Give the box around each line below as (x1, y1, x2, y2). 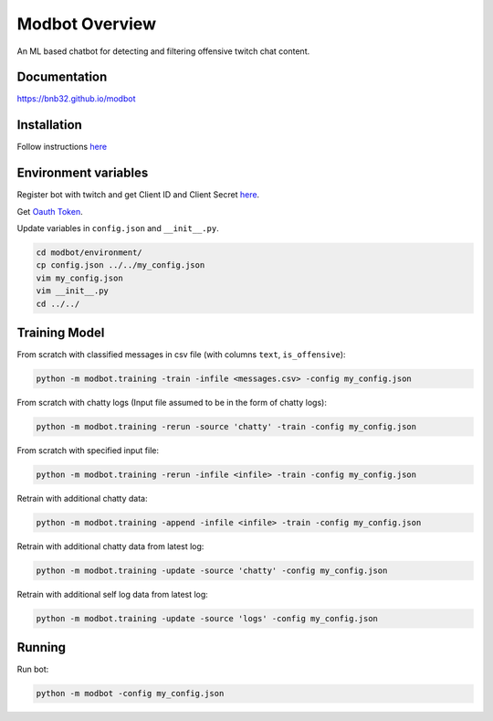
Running (16, 640, 67, 655)
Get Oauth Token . (16, 206, 83, 217)
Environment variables (16, 165, 149, 181)
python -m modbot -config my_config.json (36, 688, 225, 699)
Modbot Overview (16, 14, 157, 34)
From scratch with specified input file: (16, 445, 160, 456)
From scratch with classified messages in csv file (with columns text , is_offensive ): (16, 349, 346, 360)
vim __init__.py (36, 286, 110, 296)
